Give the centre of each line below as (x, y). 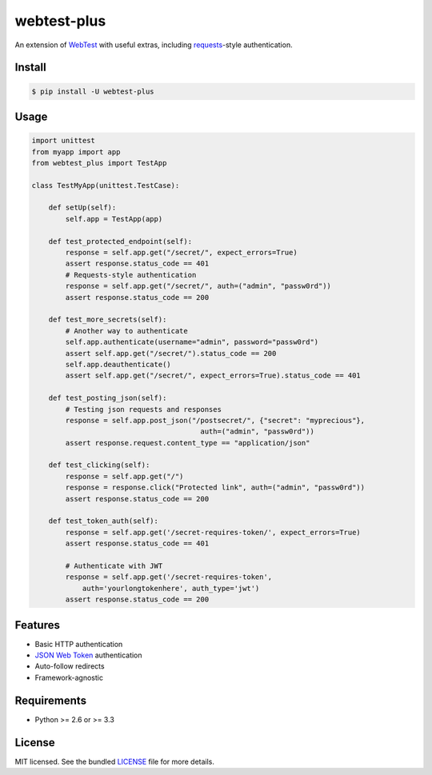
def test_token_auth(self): (104, 521)
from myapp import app (76, 152)
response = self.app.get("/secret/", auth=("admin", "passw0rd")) (198, 286)
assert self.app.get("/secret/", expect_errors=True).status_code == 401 (213, 376)
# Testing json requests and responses (143, 409)
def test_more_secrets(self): (108, 320)
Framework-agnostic (69, 677)
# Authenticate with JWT (114, 565)
